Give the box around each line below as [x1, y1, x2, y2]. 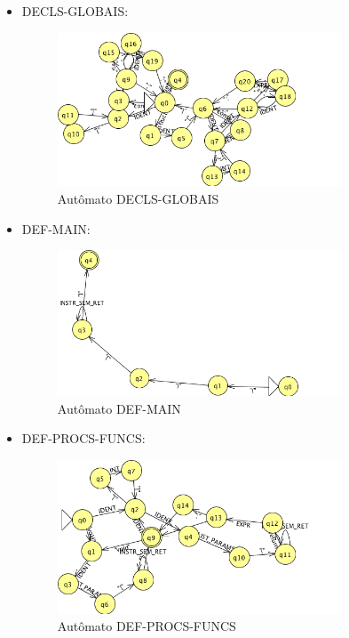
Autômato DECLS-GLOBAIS [57, 189, 219, 207]
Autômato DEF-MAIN [57, 399, 181, 417]
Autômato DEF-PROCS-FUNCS [57, 617, 236, 635]
